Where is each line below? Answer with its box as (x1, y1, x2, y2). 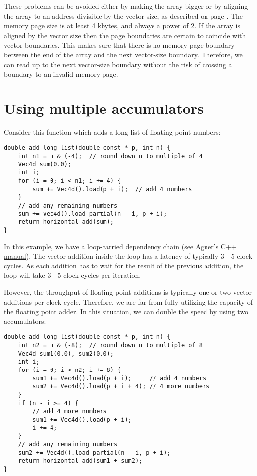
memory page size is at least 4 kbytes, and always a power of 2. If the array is (4, 20, 240, 31)
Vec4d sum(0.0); (18, 160, 72, 168)
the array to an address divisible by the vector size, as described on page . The (4, 10, 243, 21)
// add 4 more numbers (32, 408, 107, 415)
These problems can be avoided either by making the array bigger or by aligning (4, 1, 248, 11)
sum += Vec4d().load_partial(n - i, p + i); (18, 210, 167, 217)
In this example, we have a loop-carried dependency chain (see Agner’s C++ (4, 241, 237, 251)
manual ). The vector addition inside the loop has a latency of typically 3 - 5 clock (4, 251, 253, 261)
